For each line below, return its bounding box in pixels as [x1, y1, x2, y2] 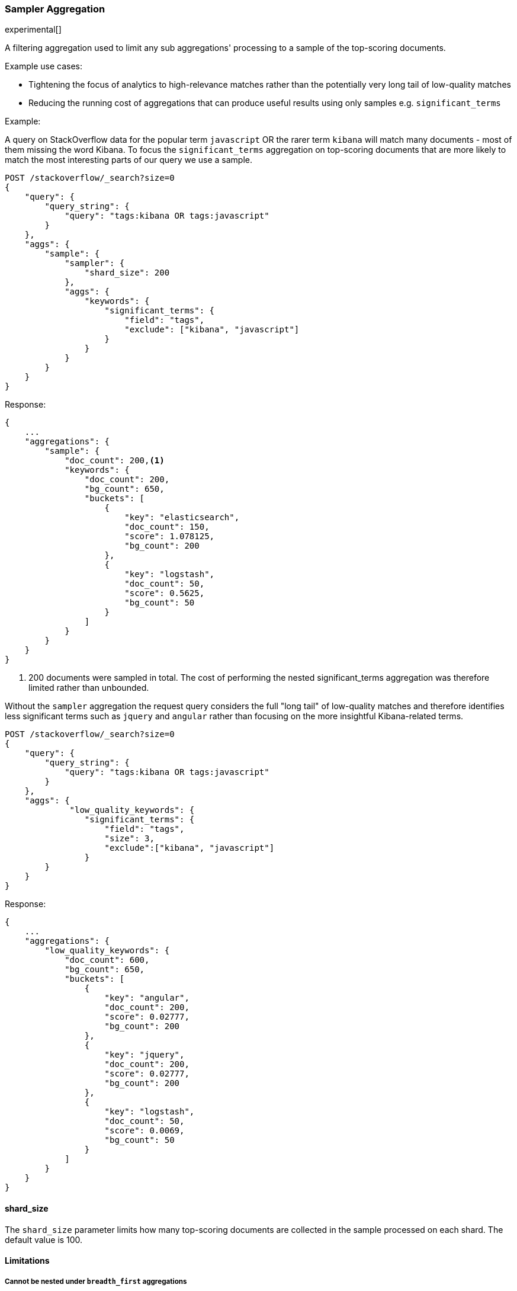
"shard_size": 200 [84, 268, 170, 278]
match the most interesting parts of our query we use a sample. [5, 155, 253, 165]
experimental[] [5, 24, 62, 35]
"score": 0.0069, [104, 1126, 185, 1136]
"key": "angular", [104, 993, 190, 1003]
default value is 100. [5, 1234, 83, 1245]
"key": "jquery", [104, 1050, 185, 1060]
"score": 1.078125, [124, 531, 215, 542]
